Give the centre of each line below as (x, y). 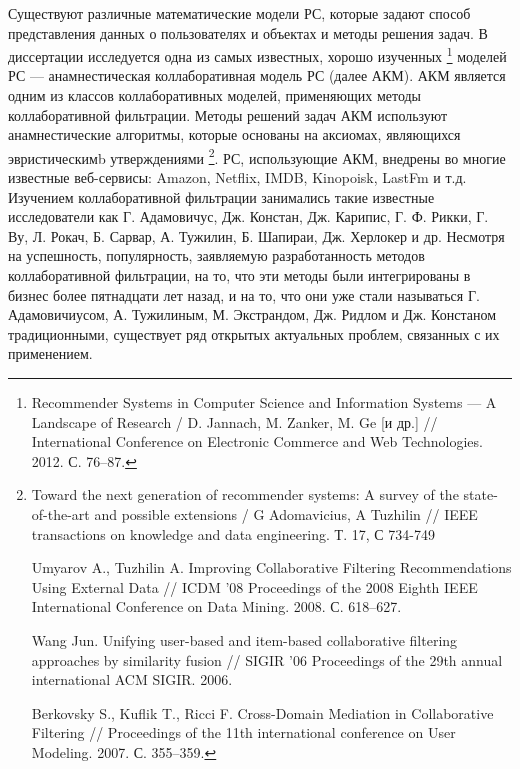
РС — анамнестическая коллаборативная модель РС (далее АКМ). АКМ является (257, 75)
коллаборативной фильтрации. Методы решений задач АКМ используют (228, 114)
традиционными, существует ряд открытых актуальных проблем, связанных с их (254, 333)
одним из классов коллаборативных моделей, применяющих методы (215, 95)
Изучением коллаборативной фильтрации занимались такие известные (221, 196)
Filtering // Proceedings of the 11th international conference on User (243, 732)
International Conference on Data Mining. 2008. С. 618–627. (216, 606)
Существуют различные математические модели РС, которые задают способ (239, 13)
